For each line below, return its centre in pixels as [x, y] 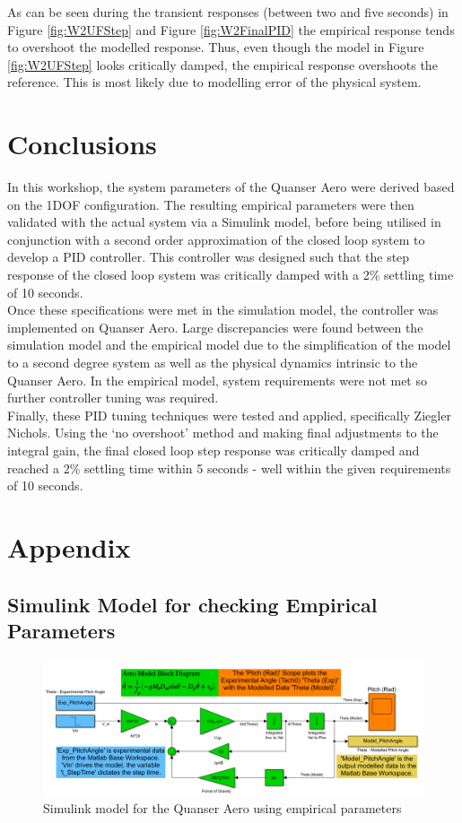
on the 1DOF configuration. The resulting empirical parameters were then [211, 204]
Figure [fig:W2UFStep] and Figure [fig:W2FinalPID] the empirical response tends [231, 29]
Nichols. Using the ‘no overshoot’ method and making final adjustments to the [223, 433]
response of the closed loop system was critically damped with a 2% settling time [231, 275]
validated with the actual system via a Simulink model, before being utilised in [224, 222]
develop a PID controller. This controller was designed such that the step [209, 257]
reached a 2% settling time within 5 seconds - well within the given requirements [229, 468]
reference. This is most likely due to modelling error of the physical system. [214, 82]
